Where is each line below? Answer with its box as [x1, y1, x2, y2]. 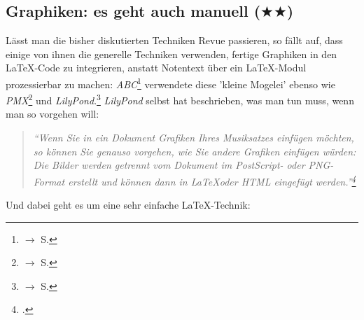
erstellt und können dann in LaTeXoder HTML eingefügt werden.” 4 [68, 172, 356, 188]
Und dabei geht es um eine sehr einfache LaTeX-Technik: [6, 197, 251, 212]
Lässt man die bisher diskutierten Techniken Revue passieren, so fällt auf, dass [6, 33, 343, 48]
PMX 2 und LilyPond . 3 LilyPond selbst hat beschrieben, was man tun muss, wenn [6, 91, 354, 107]
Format [33, 174, 65, 188]
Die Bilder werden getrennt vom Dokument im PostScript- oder [33, 158, 305, 172]
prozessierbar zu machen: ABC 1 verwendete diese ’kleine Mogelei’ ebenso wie [6, 74, 335, 91]
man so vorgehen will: [6, 106, 99, 121]
